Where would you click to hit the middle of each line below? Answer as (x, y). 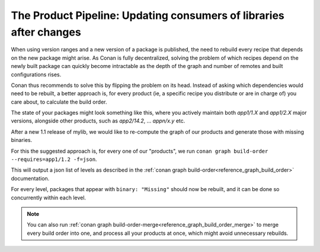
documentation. (30, 178)
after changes (46, 32)
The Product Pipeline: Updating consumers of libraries (148, 15)
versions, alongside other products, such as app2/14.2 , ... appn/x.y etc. (98, 121)
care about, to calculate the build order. (59, 102)
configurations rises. (36, 75)
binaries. (22, 140)
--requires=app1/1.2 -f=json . (54, 159)
